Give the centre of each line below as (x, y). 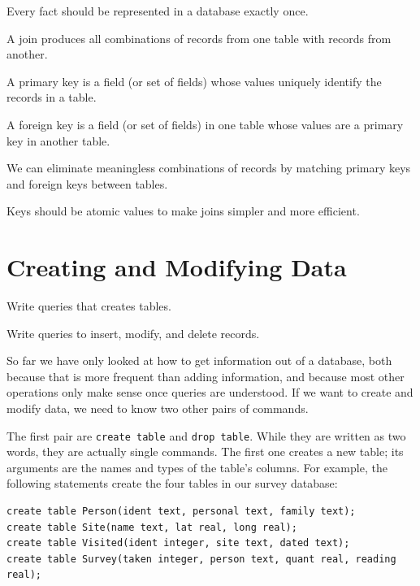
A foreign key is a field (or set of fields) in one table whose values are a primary (205, 124)
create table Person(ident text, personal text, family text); (181, 512)
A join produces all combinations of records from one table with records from (199, 38)
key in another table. (58, 140)
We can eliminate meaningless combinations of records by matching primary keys (209, 168)
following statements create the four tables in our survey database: (172, 483)
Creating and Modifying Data (177, 267)
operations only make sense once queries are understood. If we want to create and (210, 392)
